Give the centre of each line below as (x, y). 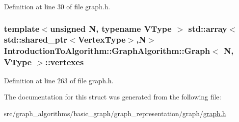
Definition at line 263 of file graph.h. (59, 80)
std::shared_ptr (36, 39)
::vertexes (65, 62)
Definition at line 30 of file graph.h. (57, 6)
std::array (208, 28)
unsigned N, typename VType (111, 28)
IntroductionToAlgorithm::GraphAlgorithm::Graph (107, 51)
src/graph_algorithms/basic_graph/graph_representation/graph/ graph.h (115, 113)
